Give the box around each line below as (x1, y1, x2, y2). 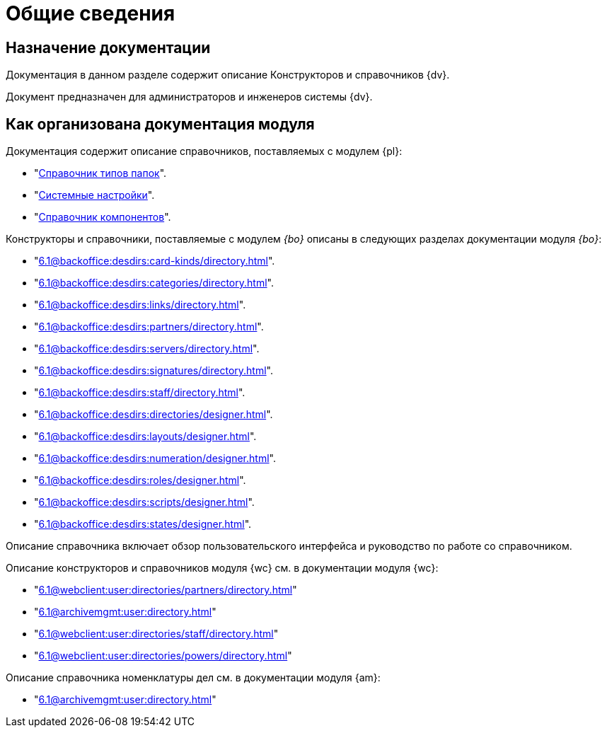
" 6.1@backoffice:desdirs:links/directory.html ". (34, 299, 246, 311)
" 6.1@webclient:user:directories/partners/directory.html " (34, 584, 297, 596)
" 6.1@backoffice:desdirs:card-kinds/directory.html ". (34, 255, 275, 267)
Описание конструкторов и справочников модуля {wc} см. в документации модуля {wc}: (6, 562, 439, 575)
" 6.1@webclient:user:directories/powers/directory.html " (34, 650, 292, 662)
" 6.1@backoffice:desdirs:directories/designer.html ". (34, 408, 273, 421)
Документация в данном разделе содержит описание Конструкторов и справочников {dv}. (6, 69, 450, 81)
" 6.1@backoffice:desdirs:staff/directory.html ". (34, 386, 245, 399)
